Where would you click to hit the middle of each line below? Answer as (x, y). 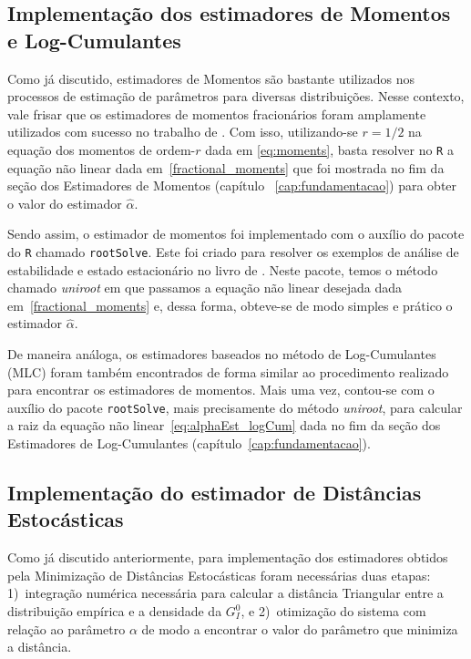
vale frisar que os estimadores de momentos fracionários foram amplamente (217, 113)
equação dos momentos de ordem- (102, 149)
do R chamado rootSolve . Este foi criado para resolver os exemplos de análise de (233, 252)
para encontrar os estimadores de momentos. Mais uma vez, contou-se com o (221, 390)
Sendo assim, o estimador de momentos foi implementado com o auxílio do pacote (236, 234)
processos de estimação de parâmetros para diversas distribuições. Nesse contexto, (236, 96)
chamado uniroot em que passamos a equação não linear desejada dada (205, 288)
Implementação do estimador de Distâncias (215, 493)
